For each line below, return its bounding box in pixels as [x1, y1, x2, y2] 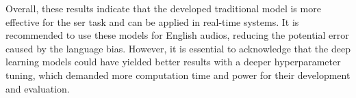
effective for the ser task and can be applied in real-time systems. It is [5, 14, 299, 29]
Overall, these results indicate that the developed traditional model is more [5, 1, 321, 15]
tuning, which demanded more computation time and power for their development [5, 67, 351, 82]
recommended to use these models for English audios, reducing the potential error [5, 28, 349, 42]
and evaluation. [5, 81, 70, 95]
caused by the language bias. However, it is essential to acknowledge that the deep [5, 41, 351, 55]
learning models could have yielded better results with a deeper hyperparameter [5, 54, 341, 69]
